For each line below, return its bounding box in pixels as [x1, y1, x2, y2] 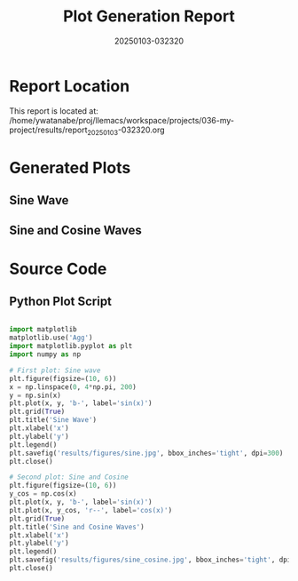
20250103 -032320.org [87, 124, 166, 137]
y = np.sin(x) [9, 391, 62, 400]
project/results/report [9, 124, 88, 135]
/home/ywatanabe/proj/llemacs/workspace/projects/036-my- [9, 115, 235, 125]
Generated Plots [9, 157, 131, 178]
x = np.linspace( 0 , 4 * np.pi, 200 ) [9, 382, 137, 392]
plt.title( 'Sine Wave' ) [9, 416, 98, 425]
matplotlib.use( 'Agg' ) [9, 333, 93, 343]
